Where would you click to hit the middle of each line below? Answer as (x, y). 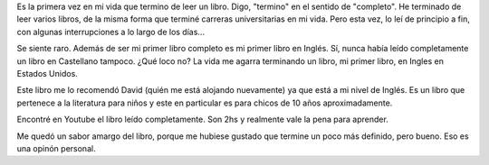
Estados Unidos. (48, 73)
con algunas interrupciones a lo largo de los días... (111, 32)
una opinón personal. (56, 148)
